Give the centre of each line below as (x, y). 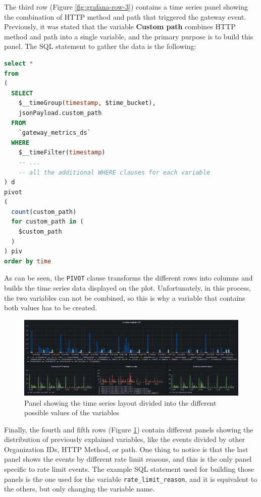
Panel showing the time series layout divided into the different (120, 402)
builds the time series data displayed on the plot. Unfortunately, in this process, (128, 288)
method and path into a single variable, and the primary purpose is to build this (129, 36)
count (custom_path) (44, 212)
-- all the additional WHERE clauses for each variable (114, 172)
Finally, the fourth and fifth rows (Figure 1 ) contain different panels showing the (129, 429)
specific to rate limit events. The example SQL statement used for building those (129, 469)
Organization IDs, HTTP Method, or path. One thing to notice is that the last (126, 449)
